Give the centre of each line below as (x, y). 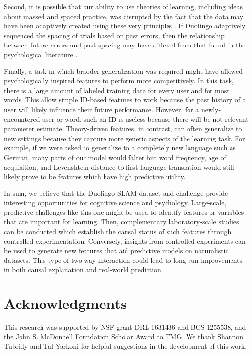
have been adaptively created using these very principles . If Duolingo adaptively (125, 26)
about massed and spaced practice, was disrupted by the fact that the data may (124, 16)
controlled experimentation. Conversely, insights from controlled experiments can (125, 241)
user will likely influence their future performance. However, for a (102, 109)
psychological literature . (41, 54)
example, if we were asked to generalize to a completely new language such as (120, 148)
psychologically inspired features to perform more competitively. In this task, (119, 81)
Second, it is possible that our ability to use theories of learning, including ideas (124, 6)
